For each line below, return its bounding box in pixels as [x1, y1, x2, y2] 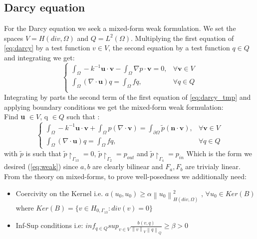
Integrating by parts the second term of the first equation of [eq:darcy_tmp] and [4, 92, 251, 102]
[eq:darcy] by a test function [4, 42, 90, 53]
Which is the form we [186, 148, 253, 158]
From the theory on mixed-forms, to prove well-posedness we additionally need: [4, 171, 247, 181]
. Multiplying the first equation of [130, 32, 234, 43]
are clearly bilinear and [92, 161, 163, 172]
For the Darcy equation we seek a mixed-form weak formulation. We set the [4, 23, 236, 33]
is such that [25, 148, 61, 158]
